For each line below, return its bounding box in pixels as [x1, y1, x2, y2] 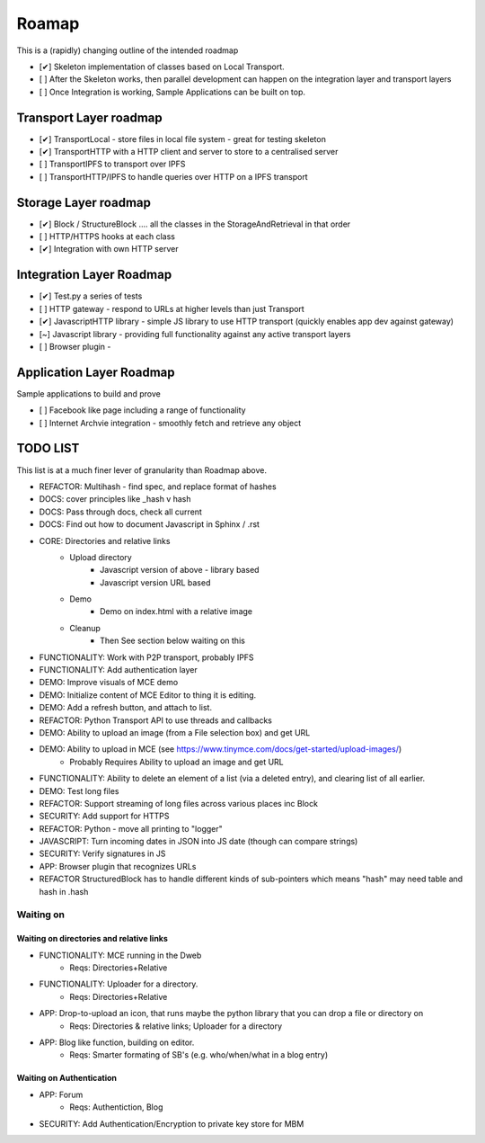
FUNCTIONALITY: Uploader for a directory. [39, 978, 198, 989]
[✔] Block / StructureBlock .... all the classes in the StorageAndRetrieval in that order [39, 219, 351, 229]
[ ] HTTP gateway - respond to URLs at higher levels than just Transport [39, 303, 304, 314]
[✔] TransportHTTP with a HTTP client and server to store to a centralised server [39, 147, 339, 157]
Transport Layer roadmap [16, 110, 163, 125]
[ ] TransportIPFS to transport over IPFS [39, 158, 186, 170]
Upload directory [69, 551, 132, 562]
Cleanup [69, 622, 101, 633]
